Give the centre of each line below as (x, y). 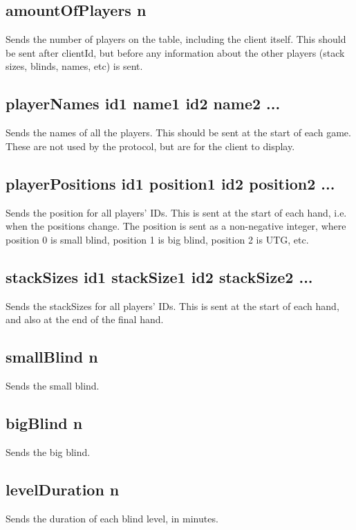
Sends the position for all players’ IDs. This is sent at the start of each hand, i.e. (176, 212)
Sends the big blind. (48, 451)
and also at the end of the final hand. (85, 319)
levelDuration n (63, 489)
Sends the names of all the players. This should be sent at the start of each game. (178, 132)
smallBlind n (52, 357)
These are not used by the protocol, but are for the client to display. (150, 146)
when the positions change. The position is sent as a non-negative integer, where (176, 226)
